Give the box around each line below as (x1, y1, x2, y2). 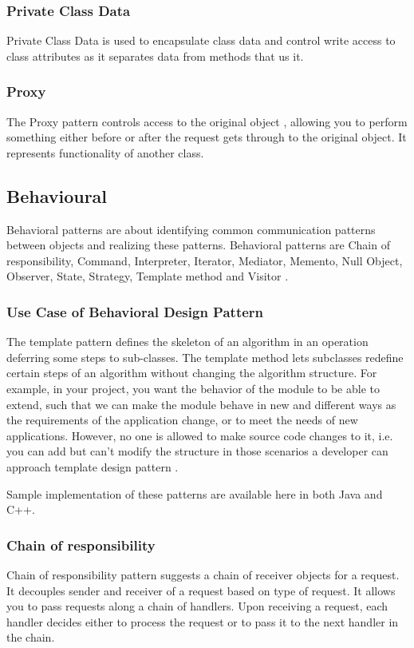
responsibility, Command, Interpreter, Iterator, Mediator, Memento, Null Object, (6, 252, 403, 268)
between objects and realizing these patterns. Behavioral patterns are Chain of (6, 237, 390, 253)
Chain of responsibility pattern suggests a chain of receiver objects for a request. (6, 566, 400, 582)
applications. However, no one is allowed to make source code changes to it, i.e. (6, 427, 393, 443)
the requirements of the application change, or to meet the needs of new (6, 411, 358, 428)
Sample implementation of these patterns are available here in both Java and (6, 485, 383, 502)
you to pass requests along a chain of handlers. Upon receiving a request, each (6, 598, 388, 614)
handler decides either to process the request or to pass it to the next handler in (6, 613, 399, 630)
